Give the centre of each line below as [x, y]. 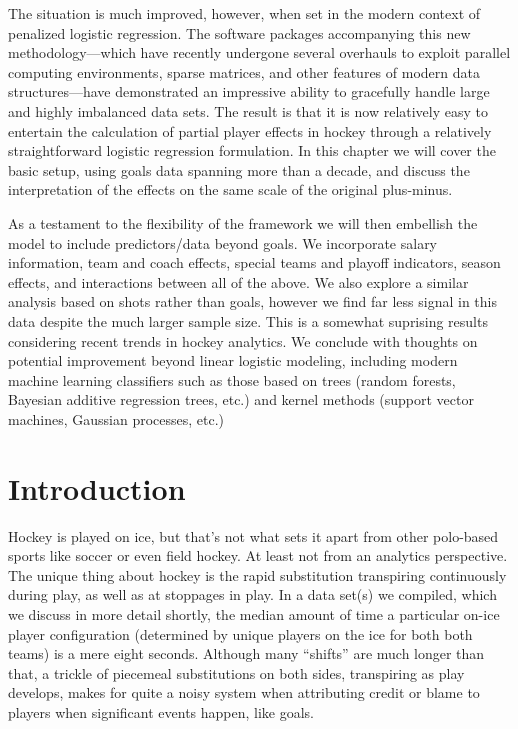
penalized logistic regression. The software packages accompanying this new [239, 32]
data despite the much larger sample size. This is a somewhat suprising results [248, 320]
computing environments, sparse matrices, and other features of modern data [244, 71]
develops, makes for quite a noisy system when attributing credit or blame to [244, 692]
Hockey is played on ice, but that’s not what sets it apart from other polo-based [253, 535]
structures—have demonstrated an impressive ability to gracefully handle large [249, 91]
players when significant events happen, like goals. [161, 711]
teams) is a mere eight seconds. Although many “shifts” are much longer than [246, 653]
